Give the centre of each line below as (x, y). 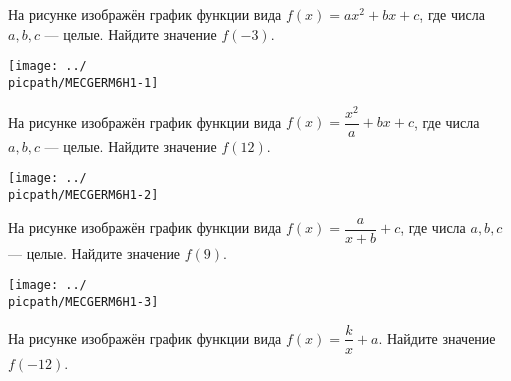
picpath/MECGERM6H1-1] (83, 82)
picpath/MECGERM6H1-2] (83, 194)
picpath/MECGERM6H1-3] (83, 301)
